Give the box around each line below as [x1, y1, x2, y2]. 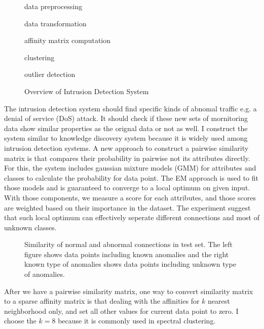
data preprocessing [24, 1, 83, 11]
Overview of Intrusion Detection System [24, 86, 149, 96]
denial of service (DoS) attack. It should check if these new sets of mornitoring [4, 113, 248, 124]
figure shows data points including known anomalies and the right [24, 249, 229, 259]
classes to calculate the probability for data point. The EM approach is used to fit [4, 172, 258, 183]
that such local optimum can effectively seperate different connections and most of [4, 212, 259, 223]
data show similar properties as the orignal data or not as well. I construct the [4, 122, 248, 133]
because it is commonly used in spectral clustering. [58, 315, 216, 326]
